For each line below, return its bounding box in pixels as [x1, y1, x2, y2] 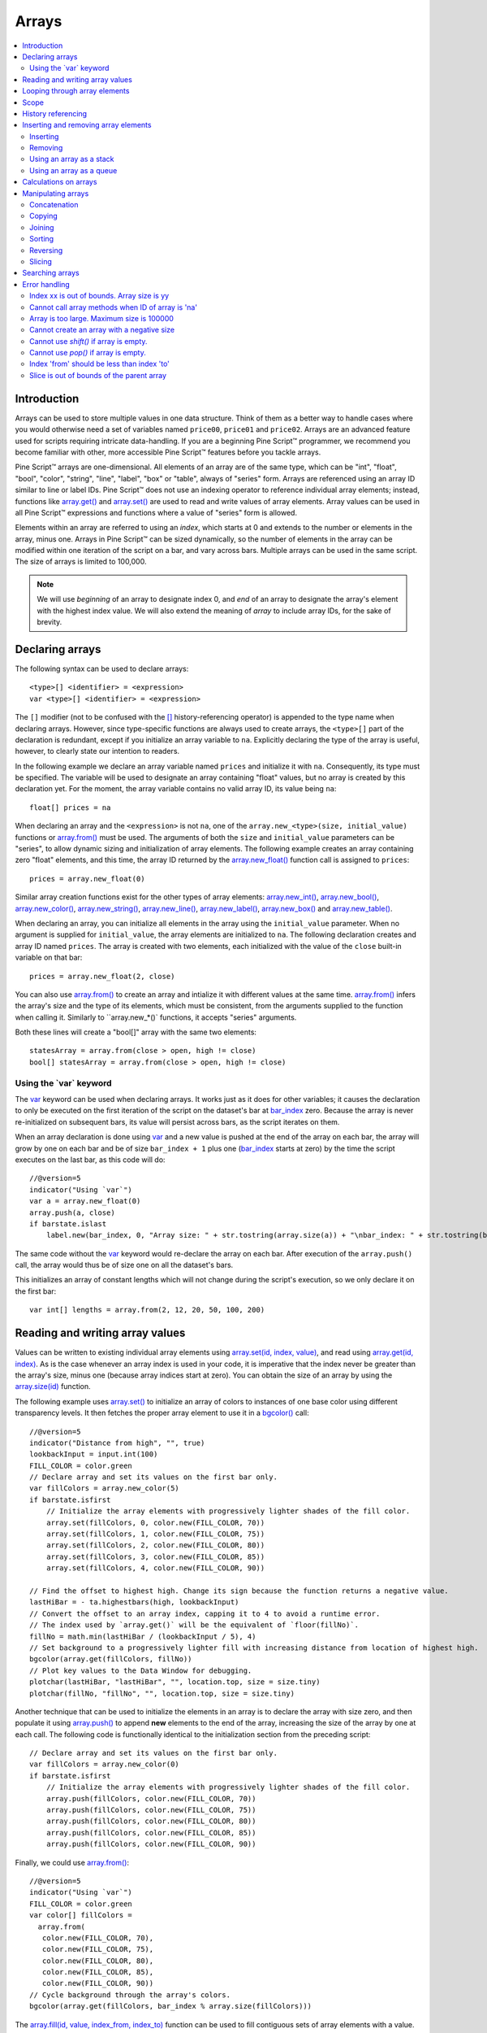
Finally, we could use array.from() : [15, 1857, 130, 1867]
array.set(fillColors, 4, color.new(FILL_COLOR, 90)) [45, 1564, 265, 1573]
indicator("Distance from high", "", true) [29, 1438, 205, 1447]
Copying [29, 211, 58, 221]
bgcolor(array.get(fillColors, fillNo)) [29, 1655, 192, 1664]
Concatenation [29, 200, 79, 210]
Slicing [29, 256, 53, 266]
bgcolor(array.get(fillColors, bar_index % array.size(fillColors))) [29, 2001, 312, 2011]
